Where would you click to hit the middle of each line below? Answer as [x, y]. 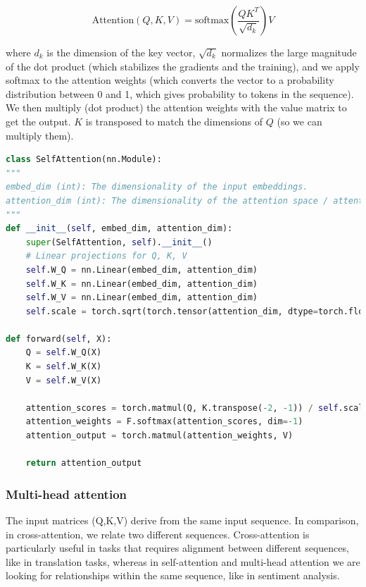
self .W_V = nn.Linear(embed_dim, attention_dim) [141, 298]
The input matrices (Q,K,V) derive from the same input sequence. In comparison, [182, 520]
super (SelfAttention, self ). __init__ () [119, 242]
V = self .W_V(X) [64, 380]
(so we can [299, 121]
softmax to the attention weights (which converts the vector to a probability [170, 80]
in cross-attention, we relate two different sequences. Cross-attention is [158, 534]
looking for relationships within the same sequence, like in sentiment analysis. [173, 575]
